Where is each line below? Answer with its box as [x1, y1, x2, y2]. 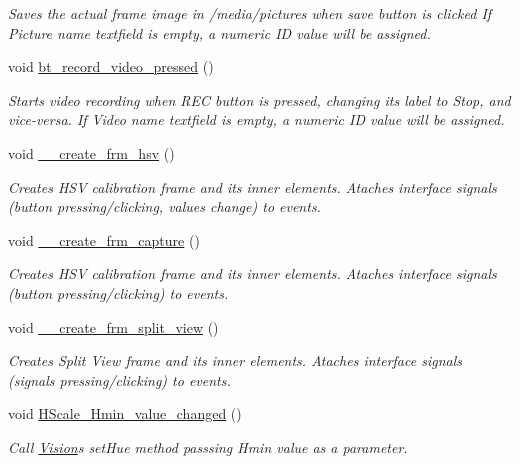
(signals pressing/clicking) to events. [8, 369, 231, 390]
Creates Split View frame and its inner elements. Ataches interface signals [8, 350, 462, 371]
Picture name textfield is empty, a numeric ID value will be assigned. [8, 22, 431, 43]
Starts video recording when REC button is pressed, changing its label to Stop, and [8, 89, 511, 110]
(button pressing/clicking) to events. [8, 282, 229, 303]
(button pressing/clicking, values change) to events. [8, 196, 321, 217]
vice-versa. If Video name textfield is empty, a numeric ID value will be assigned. [8, 109, 505, 130]
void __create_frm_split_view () [8, 316, 219, 337]
